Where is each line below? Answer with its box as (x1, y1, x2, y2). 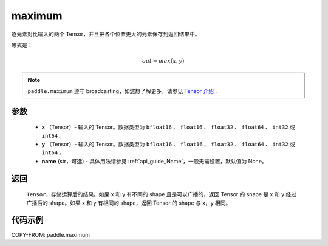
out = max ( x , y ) (142, 58, 185, 64)
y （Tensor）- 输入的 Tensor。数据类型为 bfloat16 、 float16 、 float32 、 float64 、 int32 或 (41, 140, 296, 148)
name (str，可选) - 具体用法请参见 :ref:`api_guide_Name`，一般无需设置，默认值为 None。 (41, 157, 267, 165)
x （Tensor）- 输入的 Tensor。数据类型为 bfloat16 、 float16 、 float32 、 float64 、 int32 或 (41, 123, 296, 131)
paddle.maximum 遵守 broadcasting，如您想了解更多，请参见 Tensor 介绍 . (27, 87, 217, 94)
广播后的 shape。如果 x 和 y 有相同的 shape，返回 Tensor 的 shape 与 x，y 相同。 (26, 199, 231, 207)
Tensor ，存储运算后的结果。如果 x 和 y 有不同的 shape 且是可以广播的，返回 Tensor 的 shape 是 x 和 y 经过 (26, 191, 297, 198)
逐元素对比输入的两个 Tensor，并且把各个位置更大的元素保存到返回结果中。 (11, 30, 200, 38)
